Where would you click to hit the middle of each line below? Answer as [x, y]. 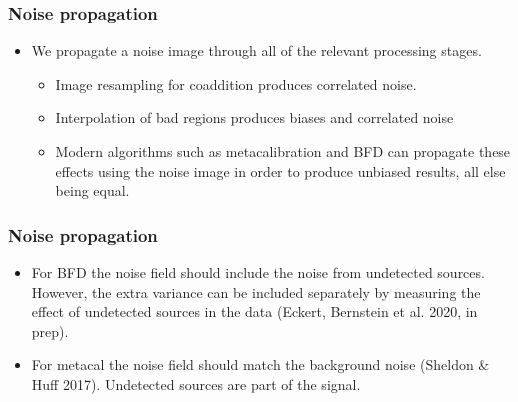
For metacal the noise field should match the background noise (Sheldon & [260, 364]
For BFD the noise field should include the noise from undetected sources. [258, 272]
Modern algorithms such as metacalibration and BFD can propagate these [283, 151]
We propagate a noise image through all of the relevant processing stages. [256, 50]
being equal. [92, 190]
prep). [50, 330]
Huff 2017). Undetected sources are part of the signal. [196, 383]
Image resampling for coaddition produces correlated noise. [236, 83]
